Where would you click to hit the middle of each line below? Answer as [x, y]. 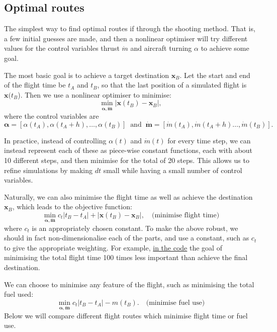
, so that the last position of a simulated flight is [172, 85]
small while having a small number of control [173, 170]
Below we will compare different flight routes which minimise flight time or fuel [126, 315]
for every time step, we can [209, 140]
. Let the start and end [215, 75]
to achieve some [225, 48]
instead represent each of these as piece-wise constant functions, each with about [128, 150]
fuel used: [19, 294]
